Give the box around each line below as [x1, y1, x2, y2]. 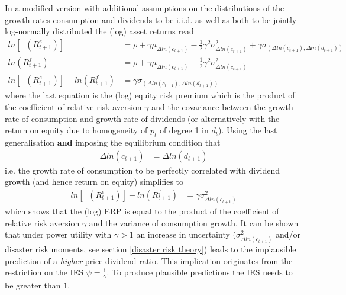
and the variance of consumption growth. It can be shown [89, 216, 299, 229]
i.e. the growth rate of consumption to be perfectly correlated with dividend [5, 163, 280, 176]
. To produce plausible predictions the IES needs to [106, 266, 293, 278]
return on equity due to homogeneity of [5, 124, 148, 136]
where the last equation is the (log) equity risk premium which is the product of [5, 89, 295, 101]
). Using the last [218, 124, 277, 136]
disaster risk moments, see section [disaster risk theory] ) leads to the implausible [5, 243, 296, 255]
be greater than [5, 279, 61, 291]
